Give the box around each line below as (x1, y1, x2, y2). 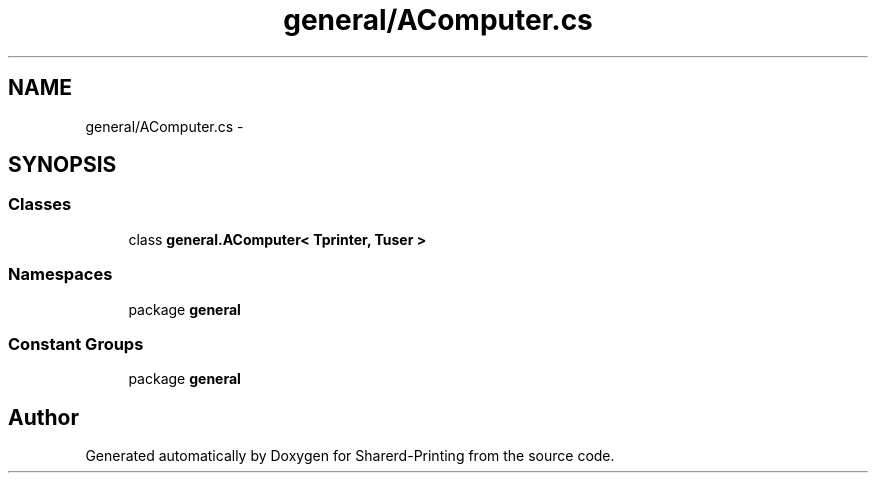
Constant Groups (8, 333, 144, 354)
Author (8, 404, 79, 430)
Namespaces (8, 264, 113, 285)
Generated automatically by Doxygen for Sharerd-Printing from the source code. (85, 447, 615, 465)
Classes (8, 194, 72, 215)
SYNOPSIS (8, 152, 117, 178)
